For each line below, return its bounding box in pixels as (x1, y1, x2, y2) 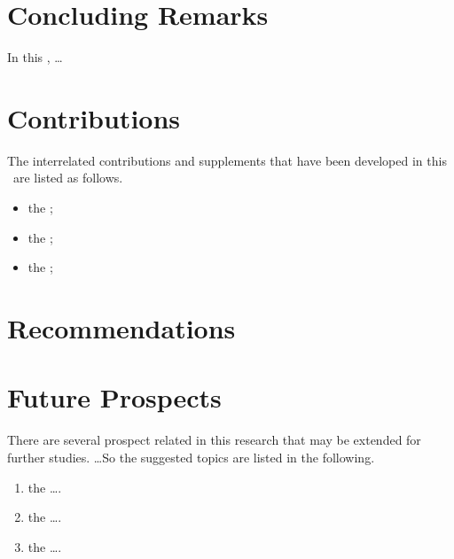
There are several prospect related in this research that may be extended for (7, 431, 421, 449)
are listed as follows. (12, 168, 123, 187)
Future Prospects (7, 379, 222, 415)
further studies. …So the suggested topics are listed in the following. (7, 447, 375, 466)
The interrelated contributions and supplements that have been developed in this (7, 151, 447, 169)
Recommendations (7, 310, 236, 345)
